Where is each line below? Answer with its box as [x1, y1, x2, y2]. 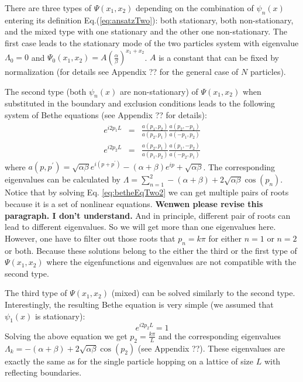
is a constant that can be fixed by [159, 51, 279, 63]
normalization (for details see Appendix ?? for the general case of [5, 66, 239, 78]
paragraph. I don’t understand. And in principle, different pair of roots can [5, 209, 291, 221]
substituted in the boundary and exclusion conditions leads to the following [5, 97, 276, 109]
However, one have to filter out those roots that [5, 232, 175, 244]
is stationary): [35, 309, 85, 322]
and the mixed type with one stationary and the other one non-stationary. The [5, 25, 287, 37]
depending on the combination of [135, 2, 254, 13]
